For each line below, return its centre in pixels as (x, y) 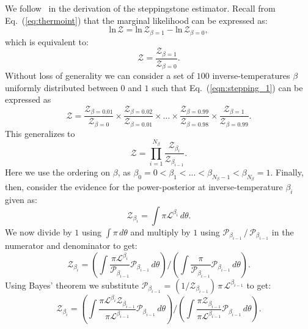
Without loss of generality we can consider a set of (100, 76)
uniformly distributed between (61, 87)
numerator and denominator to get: (71, 246)
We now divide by (38, 231)
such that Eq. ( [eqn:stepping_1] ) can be (227, 87)
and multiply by (160, 231)
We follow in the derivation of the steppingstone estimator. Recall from (140, 8)
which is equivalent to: (47, 41)
